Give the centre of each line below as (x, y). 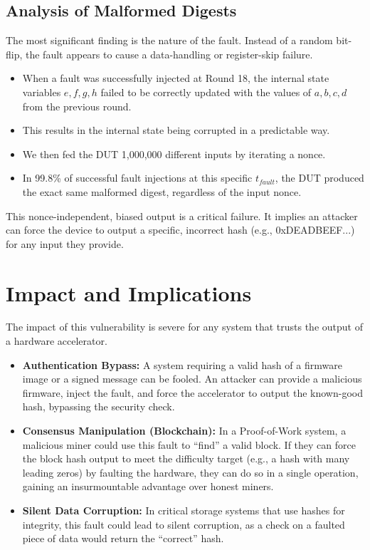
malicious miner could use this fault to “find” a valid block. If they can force (189, 444)
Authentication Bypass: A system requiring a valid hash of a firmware (182, 364)
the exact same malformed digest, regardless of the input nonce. (162, 191)
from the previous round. (77, 106)
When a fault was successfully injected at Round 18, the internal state (176, 78)
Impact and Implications (129, 292)
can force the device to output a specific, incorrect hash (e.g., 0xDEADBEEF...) (180, 230)
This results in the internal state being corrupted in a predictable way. (176, 130)
